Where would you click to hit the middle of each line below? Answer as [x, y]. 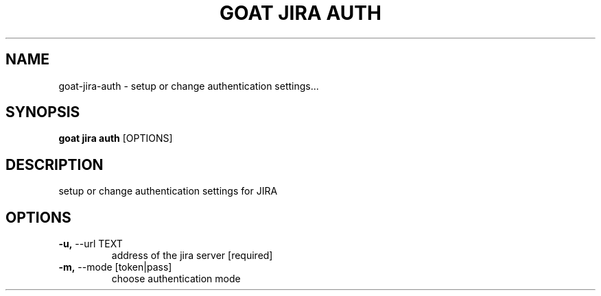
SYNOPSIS [43, 112]
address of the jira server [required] [192, 256]
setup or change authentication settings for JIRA [168, 191]
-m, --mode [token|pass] [115, 267]
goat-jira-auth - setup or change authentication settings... [189, 86]
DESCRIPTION [55, 164]
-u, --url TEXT [91, 244]
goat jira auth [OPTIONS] [116, 138]
